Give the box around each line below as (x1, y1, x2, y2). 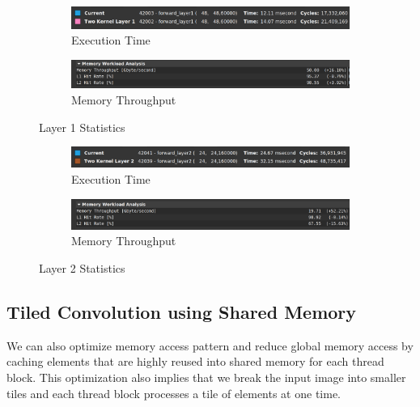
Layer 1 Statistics (39, 118, 125, 135)
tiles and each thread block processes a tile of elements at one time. (6, 384, 341, 401)
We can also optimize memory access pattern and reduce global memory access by (6, 337, 414, 354)
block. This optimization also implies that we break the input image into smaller (6, 368, 406, 385)
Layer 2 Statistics (39, 259, 125, 276)
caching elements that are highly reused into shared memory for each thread (6, 353, 384, 370)
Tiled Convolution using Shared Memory (6, 299, 357, 324)
